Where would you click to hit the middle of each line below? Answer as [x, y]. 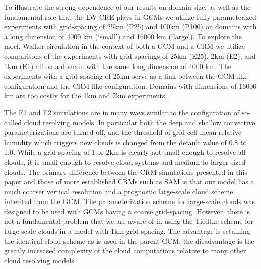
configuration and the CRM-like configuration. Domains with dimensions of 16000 [130, 85]
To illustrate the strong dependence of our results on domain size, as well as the [127, 7]
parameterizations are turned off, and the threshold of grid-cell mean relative [123, 132]
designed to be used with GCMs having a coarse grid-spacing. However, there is [127, 211]
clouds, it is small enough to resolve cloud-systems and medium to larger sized [125, 161]
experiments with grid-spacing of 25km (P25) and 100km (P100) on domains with [130, 26]
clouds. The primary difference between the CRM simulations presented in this [126, 172]
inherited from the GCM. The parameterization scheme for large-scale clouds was [129, 201]
